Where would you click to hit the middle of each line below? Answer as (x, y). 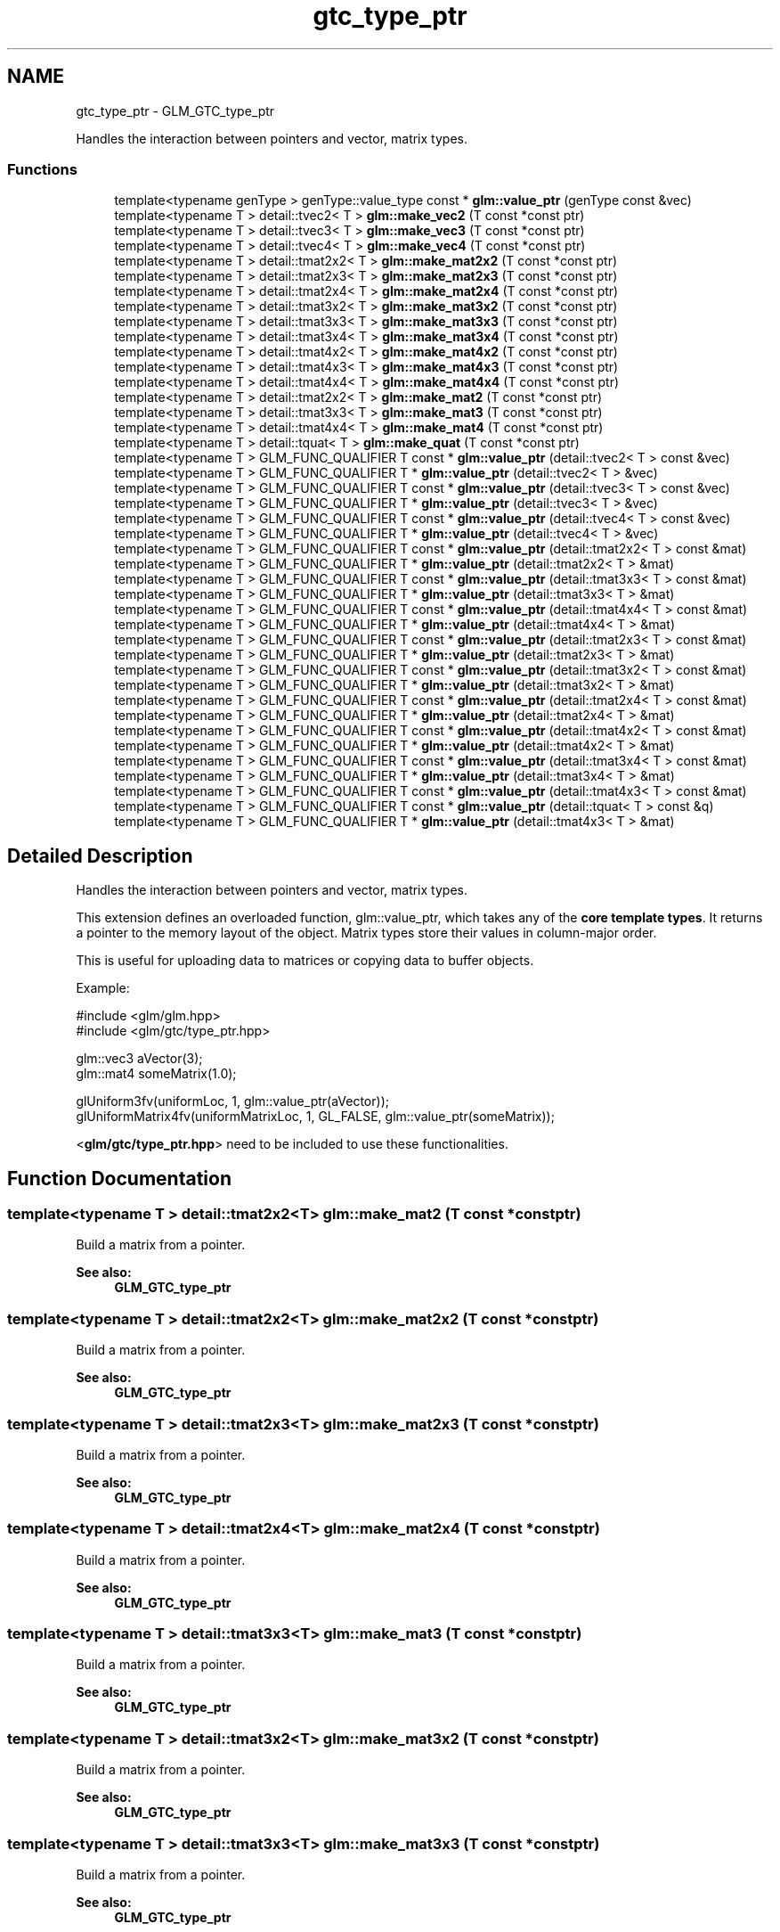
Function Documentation (119, 1178)
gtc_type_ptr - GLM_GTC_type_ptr (175, 111)
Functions (42, 169)
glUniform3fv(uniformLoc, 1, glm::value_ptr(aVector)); (232, 1101)
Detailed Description (100, 855)
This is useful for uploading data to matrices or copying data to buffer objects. (305, 961)
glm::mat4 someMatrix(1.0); (156, 1074)
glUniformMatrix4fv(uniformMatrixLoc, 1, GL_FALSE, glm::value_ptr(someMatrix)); (315, 1117)
